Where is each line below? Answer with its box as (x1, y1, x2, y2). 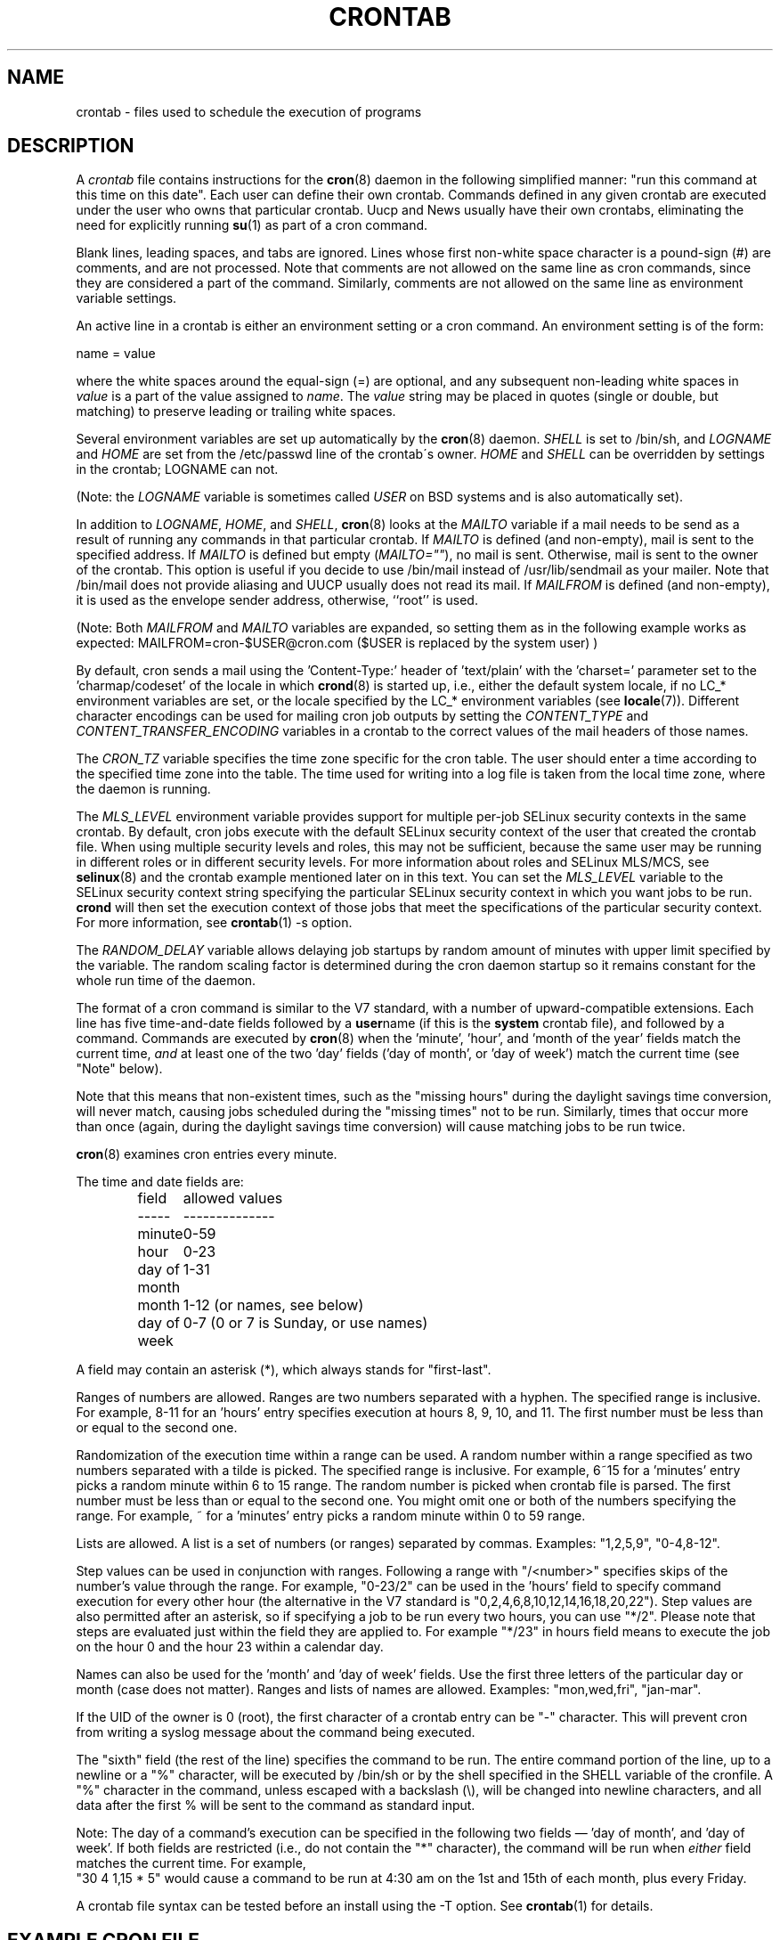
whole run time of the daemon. (76, 973, 256, 989)
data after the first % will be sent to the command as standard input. (76, 1797, 475, 1814)
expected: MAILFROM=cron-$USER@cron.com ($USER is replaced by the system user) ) (76, 635, 598, 651)
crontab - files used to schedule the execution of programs (76, 103, 422, 119)
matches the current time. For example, (76, 1855, 306, 1871)
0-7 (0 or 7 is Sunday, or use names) (183, 1314, 428, 1333)
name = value (76, 346, 156, 362)
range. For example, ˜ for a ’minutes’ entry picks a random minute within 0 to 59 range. (76, 1508, 586, 1524)
